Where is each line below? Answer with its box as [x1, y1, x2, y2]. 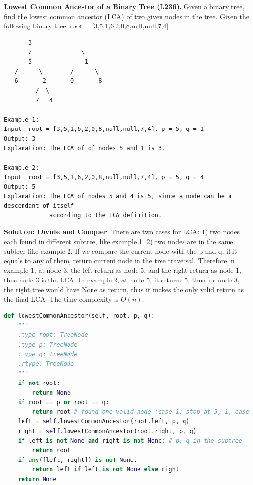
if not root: [18, 379, 60, 386]
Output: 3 [4, 135, 36, 142]
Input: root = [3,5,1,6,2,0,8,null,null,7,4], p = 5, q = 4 [4, 174, 204, 181]
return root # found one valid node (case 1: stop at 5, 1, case [32, 408, 250, 415]
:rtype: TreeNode [18, 360, 74, 367]
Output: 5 [4, 183, 36, 190]
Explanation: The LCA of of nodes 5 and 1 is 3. [4, 145, 165, 152]
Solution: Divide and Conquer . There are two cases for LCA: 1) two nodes [4, 227, 240, 237]
